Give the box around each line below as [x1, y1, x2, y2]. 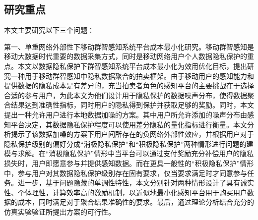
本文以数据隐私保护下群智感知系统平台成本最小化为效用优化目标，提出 [17, 60, 247, 71]
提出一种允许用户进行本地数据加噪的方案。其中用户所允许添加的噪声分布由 [4, 109, 247, 119]
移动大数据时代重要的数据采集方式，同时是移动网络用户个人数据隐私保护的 [4, 51, 247, 61]
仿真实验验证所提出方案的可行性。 [4, 206, 115, 217]
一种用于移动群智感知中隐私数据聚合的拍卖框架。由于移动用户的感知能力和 [10, 70, 254, 81]
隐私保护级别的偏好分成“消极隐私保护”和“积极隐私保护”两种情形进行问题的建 [4, 138, 254, 149]
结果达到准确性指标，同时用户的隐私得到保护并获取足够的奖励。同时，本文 [10, 100, 254, 110]
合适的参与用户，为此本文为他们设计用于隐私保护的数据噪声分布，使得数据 [4, 90, 247, 100]
